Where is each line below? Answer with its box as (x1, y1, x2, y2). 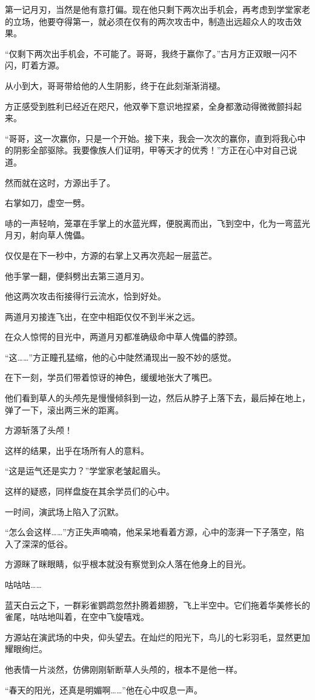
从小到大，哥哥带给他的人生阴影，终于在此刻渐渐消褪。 (5, 79, 225, 92)
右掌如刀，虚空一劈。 (5, 196, 90, 209)
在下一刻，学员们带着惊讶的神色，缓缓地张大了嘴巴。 (5, 371, 217, 384)
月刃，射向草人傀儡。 (5, 228, 90, 241)
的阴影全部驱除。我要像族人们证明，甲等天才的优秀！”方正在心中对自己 (5, 144, 289, 156)
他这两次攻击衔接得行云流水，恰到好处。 (5, 290, 166, 302)
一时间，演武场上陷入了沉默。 (5, 505, 124, 518)
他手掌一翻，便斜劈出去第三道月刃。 (5, 269, 149, 282)
